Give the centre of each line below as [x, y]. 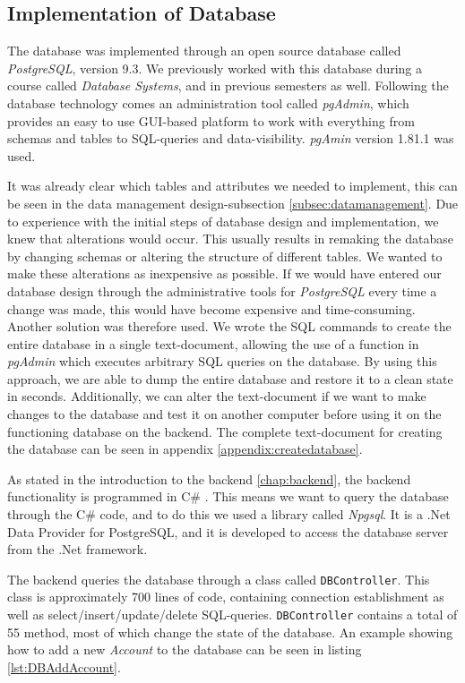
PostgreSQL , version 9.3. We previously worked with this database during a [215, 68]
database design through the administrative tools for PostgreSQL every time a [222, 290]
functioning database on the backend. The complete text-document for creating [225, 431]
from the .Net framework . [77, 549]
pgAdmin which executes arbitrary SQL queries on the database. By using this [222, 361]
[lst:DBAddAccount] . [64, 666]
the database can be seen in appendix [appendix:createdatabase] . [185, 449]
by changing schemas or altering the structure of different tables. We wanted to [225, 256]
